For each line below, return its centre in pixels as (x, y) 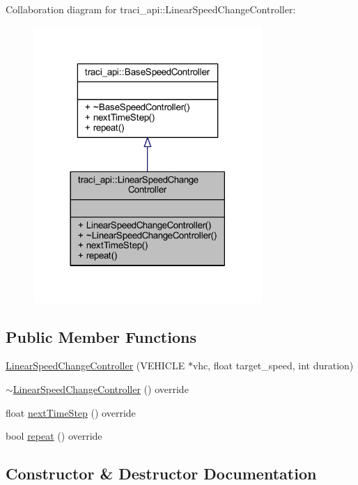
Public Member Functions (101, 336)
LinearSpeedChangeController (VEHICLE (95, 365)
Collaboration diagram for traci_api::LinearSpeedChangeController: (151, 9)
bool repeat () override (54, 436)
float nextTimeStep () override (71, 412)
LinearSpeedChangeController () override (101, 389)
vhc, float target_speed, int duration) (273, 365)
